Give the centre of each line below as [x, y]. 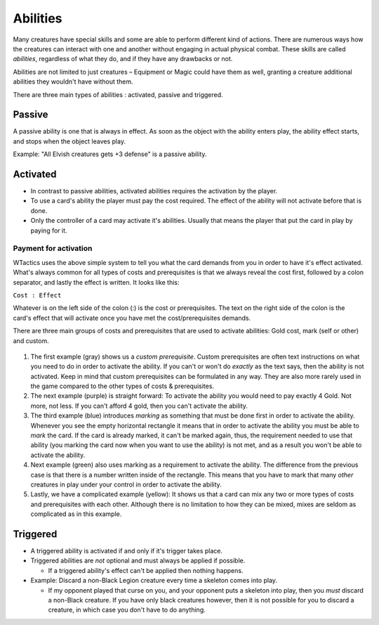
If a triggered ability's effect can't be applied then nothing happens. [146, 570]
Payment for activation [53, 248]
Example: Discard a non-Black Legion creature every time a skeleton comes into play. [154, 581]
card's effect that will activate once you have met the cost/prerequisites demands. [132, 318]
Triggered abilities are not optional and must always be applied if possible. [138, 561]
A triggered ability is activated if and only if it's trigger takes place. [127, 551]
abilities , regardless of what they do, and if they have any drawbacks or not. [123, 59]
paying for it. [49, 230]
